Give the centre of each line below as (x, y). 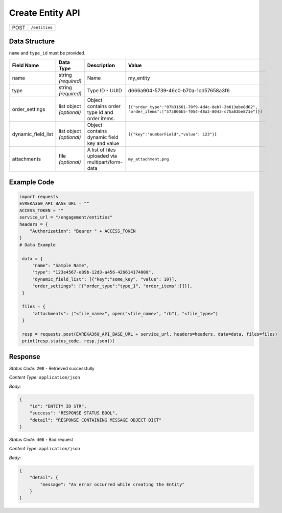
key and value (103, 143)
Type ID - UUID (105, 91)
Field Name (25, 65)
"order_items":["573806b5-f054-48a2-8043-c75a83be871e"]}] (195, 112)
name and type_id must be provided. (47, 53)
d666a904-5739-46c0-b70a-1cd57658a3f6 (179, 91)
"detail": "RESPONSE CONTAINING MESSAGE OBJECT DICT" (95, 420)
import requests (39, 197)
